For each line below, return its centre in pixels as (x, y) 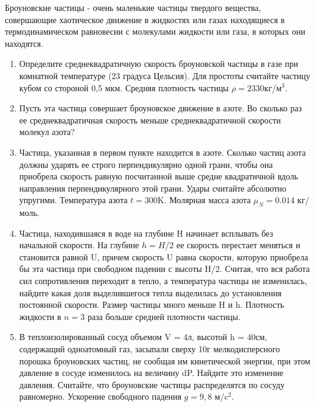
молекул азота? (47, 132)
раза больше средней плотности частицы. (164, 316)
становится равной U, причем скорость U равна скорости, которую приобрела (164, 256)
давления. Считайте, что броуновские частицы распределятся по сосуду (152, 384)
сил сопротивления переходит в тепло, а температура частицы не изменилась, (163, 281)
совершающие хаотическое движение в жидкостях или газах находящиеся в (145, 19)
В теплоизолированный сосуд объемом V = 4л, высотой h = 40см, (143, 337)
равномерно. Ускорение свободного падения (100, 396)
